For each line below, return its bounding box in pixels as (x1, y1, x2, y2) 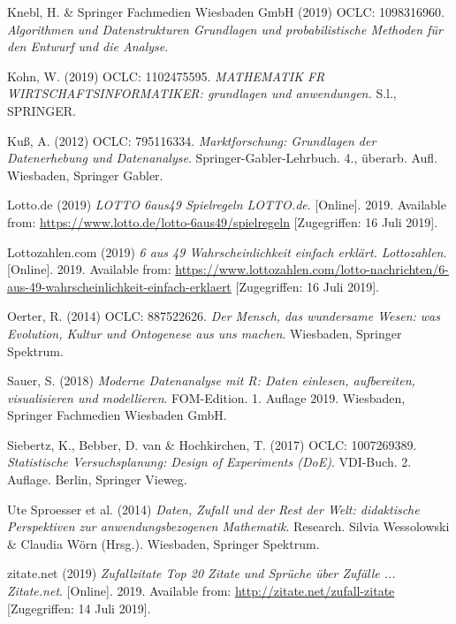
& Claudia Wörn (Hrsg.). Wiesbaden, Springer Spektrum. (7, 534, 320, 552)
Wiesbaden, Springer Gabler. (7, 165, 163, 184)
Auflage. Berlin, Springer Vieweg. (7, 470, 187, 489)
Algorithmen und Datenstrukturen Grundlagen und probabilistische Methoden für (7, 19, 443, 38)
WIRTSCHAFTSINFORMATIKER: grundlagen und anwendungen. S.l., (7, 84, 397, 103)
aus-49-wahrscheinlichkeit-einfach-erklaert (7, 277, 232, 295)
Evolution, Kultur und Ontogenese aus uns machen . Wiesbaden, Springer (7, 323, 402, 342)
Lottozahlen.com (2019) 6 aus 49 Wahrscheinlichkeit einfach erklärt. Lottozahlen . (7, 242, 447, 261)
